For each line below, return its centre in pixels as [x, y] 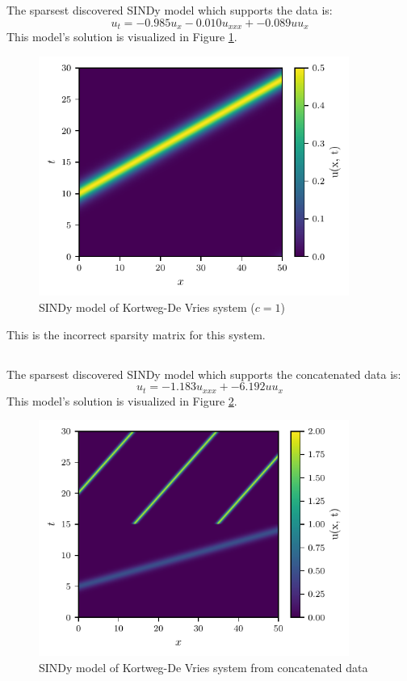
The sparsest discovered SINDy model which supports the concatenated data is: [204, 374]
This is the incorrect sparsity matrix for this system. [136, 334]
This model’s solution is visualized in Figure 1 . [122, 37]
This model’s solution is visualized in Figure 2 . [122, 400]
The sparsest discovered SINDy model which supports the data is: [170, 10]
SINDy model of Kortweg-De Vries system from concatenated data [203, 667]
